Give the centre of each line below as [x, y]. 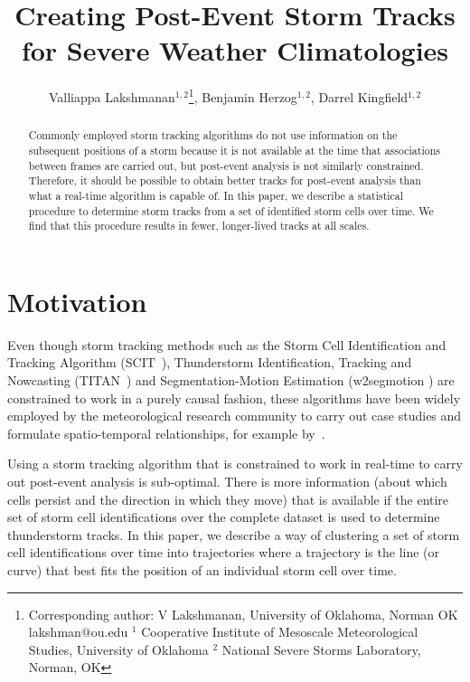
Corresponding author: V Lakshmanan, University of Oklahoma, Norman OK [243, 614]
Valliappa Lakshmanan [112, 96]
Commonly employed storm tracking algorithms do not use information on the [213, 135]
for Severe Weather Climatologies [235, 50]
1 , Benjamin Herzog [243, 95]
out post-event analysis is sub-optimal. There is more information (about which [227, 482]
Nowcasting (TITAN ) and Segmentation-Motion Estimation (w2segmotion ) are [231, 380]
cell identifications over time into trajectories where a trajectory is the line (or [224, 552]
